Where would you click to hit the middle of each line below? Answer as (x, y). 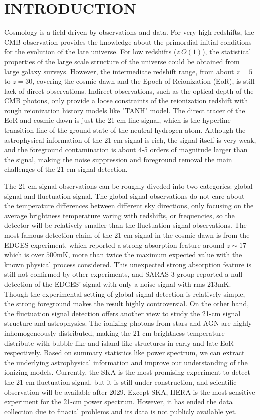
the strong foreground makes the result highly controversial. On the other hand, (127, 304)
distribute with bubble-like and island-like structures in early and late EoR (119, 343)
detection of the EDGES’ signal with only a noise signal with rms (105, 284)
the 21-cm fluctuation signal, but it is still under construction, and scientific (120, 382)
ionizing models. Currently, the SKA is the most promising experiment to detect (127, 372)
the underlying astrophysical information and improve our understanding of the (126, 362)
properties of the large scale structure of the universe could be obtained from (122, 61)
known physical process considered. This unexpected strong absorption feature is (128, 264)
